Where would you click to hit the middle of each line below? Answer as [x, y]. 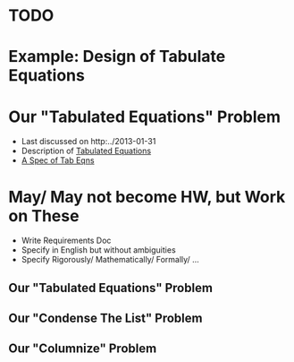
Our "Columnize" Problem [83, 349]
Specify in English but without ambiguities [98, 250]
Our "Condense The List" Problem [105, 319]
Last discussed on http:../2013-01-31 [88, 142]
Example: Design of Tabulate [117, 57]
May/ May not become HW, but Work [147, 197]
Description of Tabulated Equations [86, 151]
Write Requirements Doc [66, 241]
